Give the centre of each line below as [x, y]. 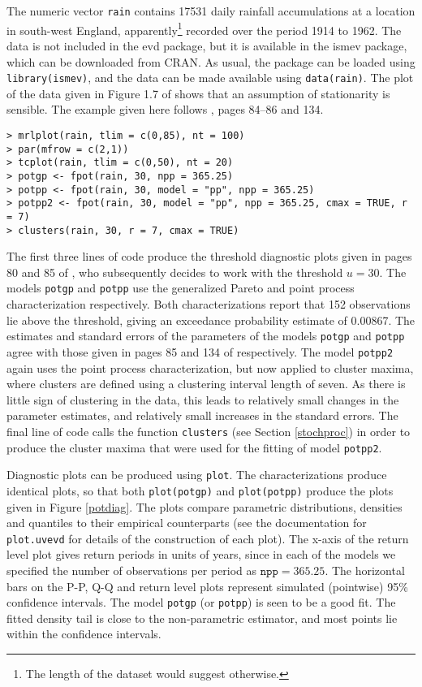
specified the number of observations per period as [132, 570]
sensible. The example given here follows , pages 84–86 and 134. [165, 109]
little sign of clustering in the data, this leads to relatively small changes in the [203, 399]
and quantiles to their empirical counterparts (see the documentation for [187, 523]
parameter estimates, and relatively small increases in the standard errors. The [202, 415]
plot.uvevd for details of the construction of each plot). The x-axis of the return [208, 538]
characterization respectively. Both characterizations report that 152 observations [209, 304]
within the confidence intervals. [84, 634]
